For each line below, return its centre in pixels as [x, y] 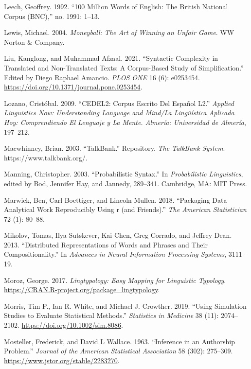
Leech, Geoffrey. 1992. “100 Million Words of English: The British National [116, 6]
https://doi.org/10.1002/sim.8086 [71, 325]
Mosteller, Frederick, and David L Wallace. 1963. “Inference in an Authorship [120, 341]
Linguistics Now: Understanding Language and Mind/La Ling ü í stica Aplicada [119, 113]
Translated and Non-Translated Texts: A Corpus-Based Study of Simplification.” [124, 67]
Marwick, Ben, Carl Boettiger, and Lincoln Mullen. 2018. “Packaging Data [116, 200]
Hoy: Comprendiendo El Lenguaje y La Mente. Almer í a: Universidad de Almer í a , [125, 122]
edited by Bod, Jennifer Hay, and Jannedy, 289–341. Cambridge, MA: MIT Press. [125, 183]
